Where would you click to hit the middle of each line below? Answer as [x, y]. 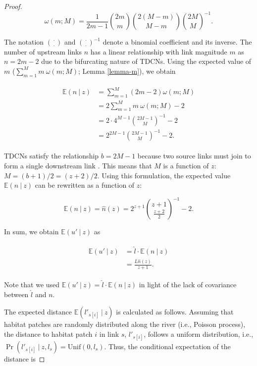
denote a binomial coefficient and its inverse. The [177, 42]
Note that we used [32, 284]
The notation [24, 42]
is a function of [186, 166]
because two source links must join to [194, 156]
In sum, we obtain [31, 232]
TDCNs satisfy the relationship [51, 156]
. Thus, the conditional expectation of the [167, 346]
